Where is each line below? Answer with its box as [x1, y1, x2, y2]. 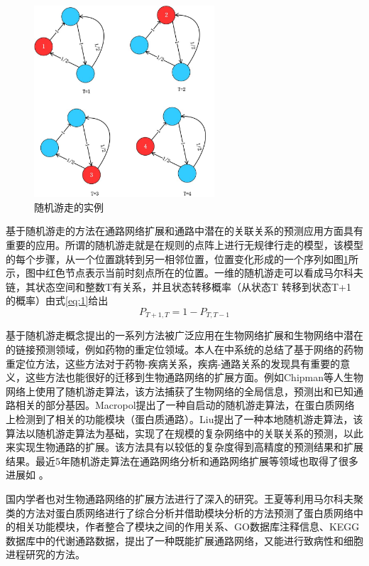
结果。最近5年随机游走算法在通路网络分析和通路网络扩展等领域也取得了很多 [6, 453, 358, 468]
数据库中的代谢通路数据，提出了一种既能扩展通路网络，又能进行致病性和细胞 [6, 533, 363, 548]
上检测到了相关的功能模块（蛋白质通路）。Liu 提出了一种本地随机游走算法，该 [6, 412, 363, 427]
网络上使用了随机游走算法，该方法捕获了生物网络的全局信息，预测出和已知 [6, 383, 353, 398]
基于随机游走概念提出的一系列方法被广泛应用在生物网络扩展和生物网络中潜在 [6, 328, 363, 343]
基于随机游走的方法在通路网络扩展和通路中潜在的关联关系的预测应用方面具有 [6, 223, 363, 238]
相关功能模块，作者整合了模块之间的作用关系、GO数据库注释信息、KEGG [15, 519, 360, 534]
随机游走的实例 [34, 199, 104, 214]
